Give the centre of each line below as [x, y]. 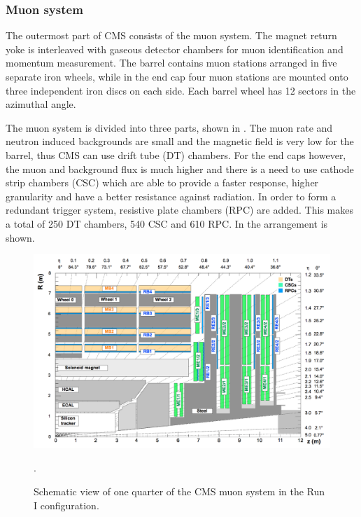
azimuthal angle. [41, 104]
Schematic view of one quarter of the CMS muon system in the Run [179, 491]
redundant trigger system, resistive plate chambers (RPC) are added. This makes [179, 210]
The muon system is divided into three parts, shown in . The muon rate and [169, 127]
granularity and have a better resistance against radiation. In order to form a [171, 196]
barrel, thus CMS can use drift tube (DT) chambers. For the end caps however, [176, 154]
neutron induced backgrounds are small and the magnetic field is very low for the [180, 141]
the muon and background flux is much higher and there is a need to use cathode [180, 168]
